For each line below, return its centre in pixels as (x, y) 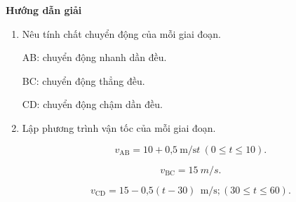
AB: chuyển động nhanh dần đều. (94, 57)
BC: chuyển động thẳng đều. (83, 80)
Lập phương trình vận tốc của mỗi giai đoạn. (119, 127)
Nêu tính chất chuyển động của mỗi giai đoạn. (121, 33)
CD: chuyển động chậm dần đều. (92, 104)
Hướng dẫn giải (44, 10)
